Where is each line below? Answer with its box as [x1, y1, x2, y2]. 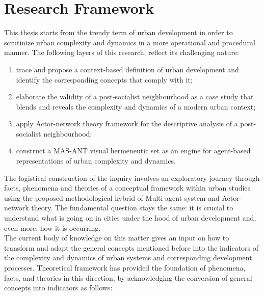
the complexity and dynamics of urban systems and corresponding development [4, 252, 252, 263]
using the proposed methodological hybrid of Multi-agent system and [4, 192, 220, 203]
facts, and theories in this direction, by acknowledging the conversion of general [4, 272, 252, 283]
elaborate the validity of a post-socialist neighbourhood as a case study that [16, 91, 254, 102]
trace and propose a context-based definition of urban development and [16, 64, 239, 74]
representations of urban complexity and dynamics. [16, 155, 176, 166]
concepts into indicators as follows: [4, 282, 113, 293]
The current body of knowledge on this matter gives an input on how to [4, 232, 229, 243]
